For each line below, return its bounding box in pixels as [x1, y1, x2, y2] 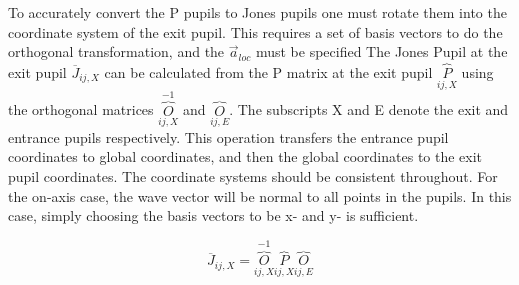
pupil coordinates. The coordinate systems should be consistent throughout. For [8, 166, 498, 187]
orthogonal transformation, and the [8, 41, 225, 62]
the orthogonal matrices [8, 99, 154, 120]
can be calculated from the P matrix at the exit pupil [104, 62, 433, 82]
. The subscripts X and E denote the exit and [229, 99, 509, 120]
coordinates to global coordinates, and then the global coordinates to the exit [8, 146, 483, 167]
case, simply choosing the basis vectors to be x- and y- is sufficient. [8, 205, 419, 226]
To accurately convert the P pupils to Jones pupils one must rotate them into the [8, 2, 507, 22]
